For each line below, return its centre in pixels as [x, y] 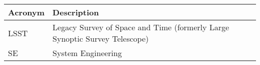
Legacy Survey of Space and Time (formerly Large [141, 27]
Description [76, 12]
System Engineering [87, 53]
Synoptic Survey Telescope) [101, 38]
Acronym [26, 12]
